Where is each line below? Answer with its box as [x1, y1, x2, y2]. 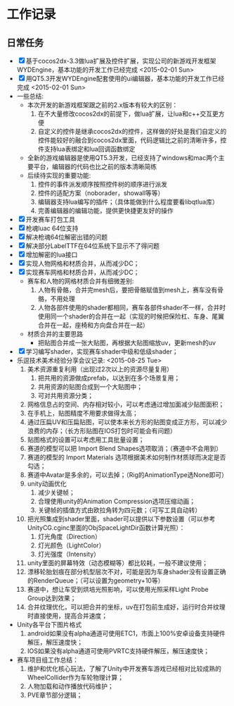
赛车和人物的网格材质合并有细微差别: [27, 277, 134, 285]
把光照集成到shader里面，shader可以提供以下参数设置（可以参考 [27, 515, 216, 523]
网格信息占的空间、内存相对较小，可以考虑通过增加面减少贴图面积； [27, 400, 225, 409]
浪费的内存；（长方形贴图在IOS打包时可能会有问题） [27, 427, 177, 435]
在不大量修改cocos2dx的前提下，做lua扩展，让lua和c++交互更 [37, 110, 219, 118]
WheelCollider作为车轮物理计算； [27, 674, 124, 681]
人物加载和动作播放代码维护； [27, 682, 114, 690]
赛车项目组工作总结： [16, 656, 79, 664]
